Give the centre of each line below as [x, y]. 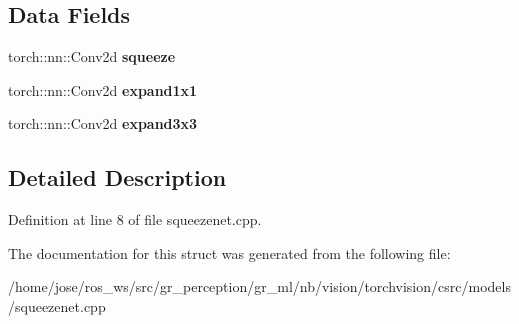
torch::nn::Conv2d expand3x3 [103, 123]
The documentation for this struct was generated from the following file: [229, 252]
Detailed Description [117, 177]
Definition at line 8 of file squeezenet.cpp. [135, 219]
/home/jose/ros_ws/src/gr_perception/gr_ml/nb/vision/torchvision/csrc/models [259, 286]
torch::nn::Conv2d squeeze [92, 56]
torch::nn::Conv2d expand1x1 [103, 89]
